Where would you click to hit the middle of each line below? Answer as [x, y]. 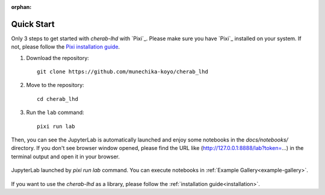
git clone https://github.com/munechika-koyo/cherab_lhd [123, 72]
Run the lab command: [55, 112]
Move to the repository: [55, 85]
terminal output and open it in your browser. [65, 157]
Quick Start [33, 24]
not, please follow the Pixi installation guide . [66, 47]
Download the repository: [58, 58]
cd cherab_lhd [57, 99]
